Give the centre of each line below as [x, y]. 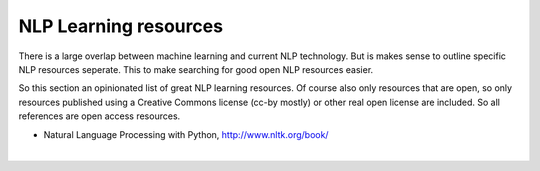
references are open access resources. [99, 116]
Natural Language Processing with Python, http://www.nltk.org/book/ [186, 134]
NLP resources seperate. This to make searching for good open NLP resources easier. [196, 69]
